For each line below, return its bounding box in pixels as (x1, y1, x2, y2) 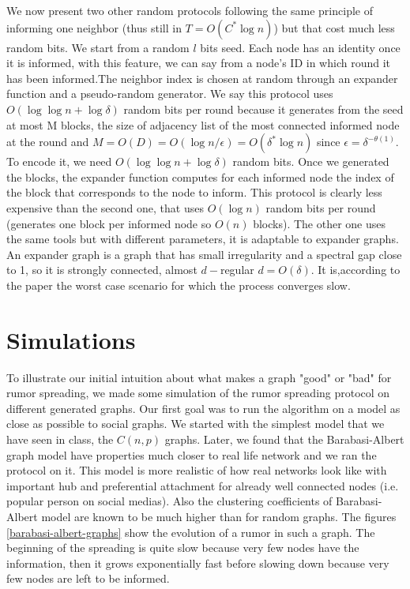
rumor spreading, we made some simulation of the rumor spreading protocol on (6, 385, 390, 401)
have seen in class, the (6, 431, 114, 447)
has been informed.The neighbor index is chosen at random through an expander (6, 69, 398, 86)
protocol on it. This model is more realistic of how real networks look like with (6, 462, 387, 478)
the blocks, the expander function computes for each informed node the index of (6, 168, 394, 185)
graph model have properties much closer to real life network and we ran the (6, 446, 377, 463)
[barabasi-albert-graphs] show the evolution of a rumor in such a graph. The (6, 523, 375, 540)
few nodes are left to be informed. (6, 570, 170, 587)
